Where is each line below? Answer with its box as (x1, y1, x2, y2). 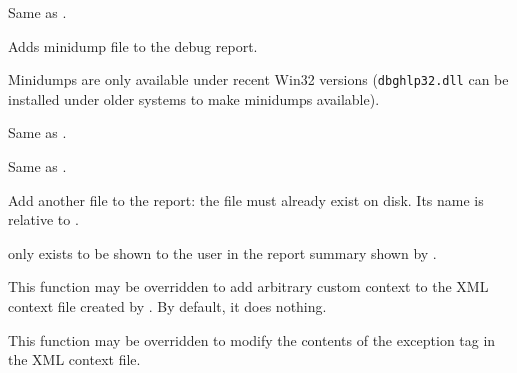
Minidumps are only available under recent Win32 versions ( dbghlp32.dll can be (8, 69, 509, 90)
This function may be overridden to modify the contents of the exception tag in (8, 329, 496, 350)
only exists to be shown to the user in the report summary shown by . (8, 242, 437, 263)
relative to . (8, 209, 79, 230)
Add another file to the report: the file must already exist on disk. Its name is (8, 189, 484, 210)
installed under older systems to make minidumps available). (8, 88, 380, 109)
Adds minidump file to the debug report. (8, 35, 258, 56)
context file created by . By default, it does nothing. (8, 296, 327, 316)
